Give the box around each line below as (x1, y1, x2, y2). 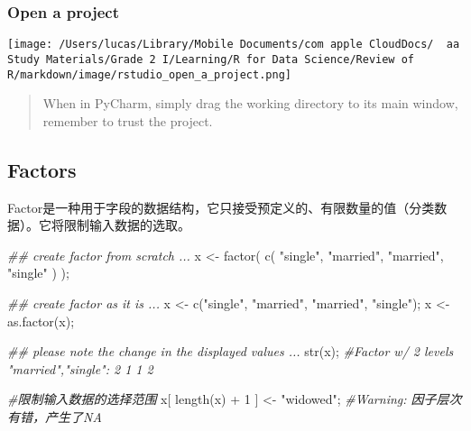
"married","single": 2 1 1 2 (7, 359, 153, 378)
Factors (7, 155, 77, 183)
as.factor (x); (7, 311, 75, 330)
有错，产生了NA (7, 407, 102, 426)
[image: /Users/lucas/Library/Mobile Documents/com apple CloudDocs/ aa (7, 38, 460, 51)
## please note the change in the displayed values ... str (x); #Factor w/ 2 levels (7, 342, 454, 361)
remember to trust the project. (42, 111, 213, 130)
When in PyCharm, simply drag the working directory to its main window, (42, 94, 458, 113)
